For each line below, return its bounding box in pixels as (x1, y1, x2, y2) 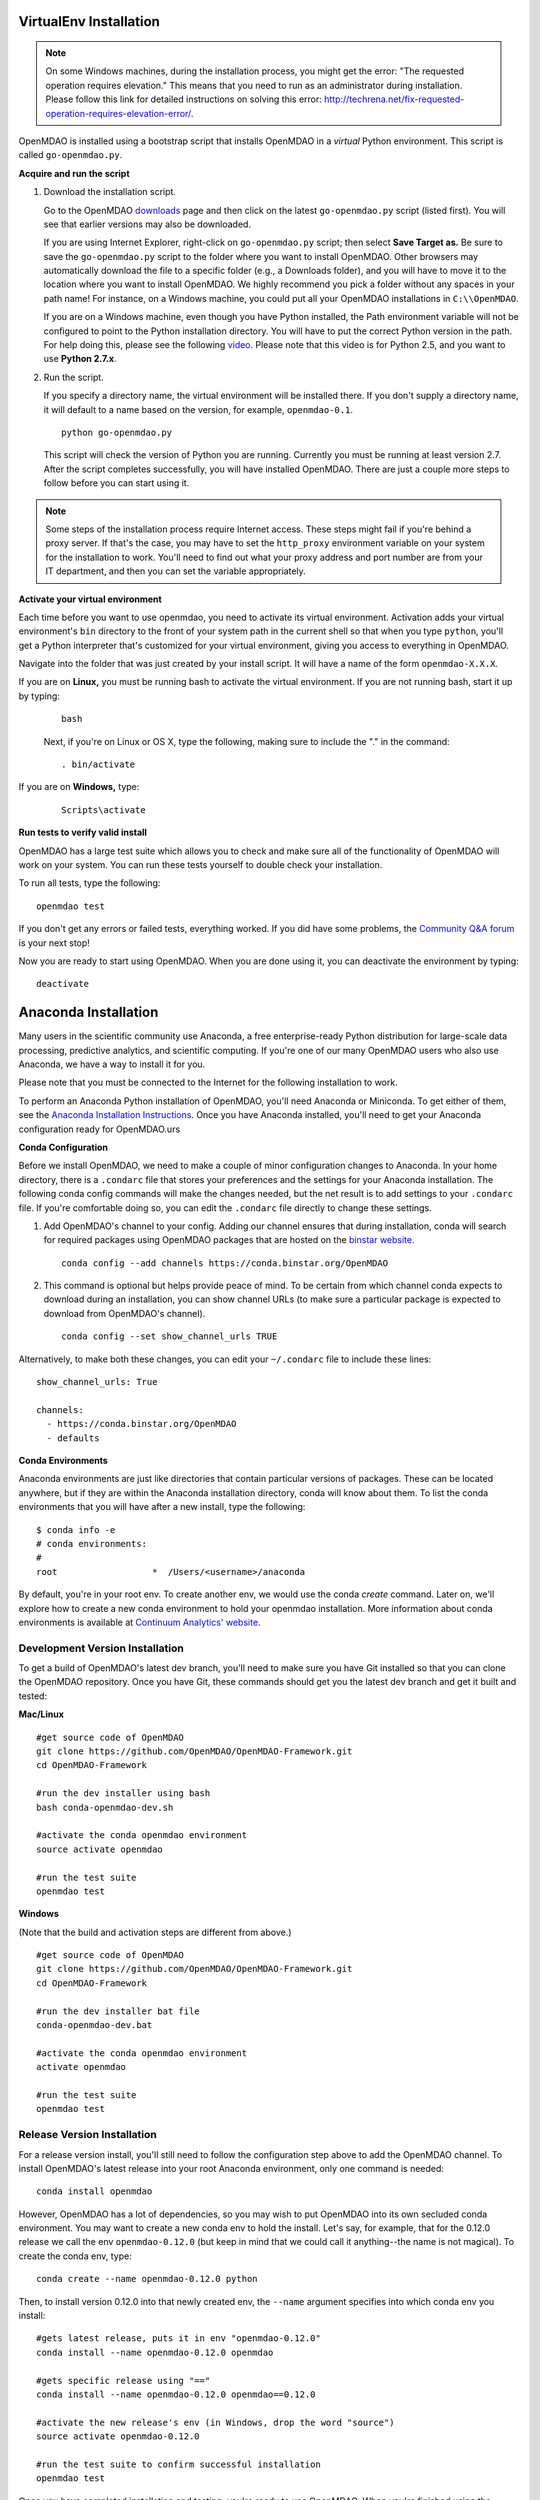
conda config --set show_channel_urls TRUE (61, 1331, 278, 1342)
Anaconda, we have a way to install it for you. (18, 1058, 206, 1070)
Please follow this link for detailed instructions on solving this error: (45, 93, 322, 105)
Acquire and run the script (18, 167, 130, 179)
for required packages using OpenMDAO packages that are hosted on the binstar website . (43, 1234, 415, 1246)
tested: (18, 1690, 48, 1702)
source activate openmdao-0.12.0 (36, 2431, 200, 2442)
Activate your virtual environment (18, 593, 162, 605)
